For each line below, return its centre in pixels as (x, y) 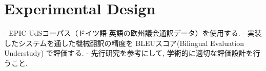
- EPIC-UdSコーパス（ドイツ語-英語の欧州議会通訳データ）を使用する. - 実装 (133, 33)
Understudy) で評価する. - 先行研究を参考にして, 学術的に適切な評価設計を (129, 53)
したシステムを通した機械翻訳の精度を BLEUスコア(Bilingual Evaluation (124, 43)
